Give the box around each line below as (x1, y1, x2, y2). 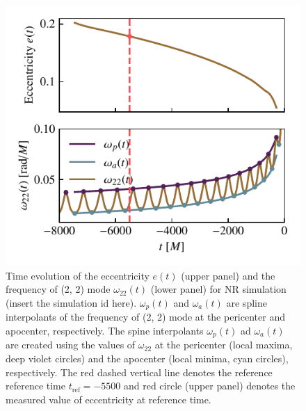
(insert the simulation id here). (6, 295, 137, 309)
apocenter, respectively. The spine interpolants (6, 323, 204, 337)
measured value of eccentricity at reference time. (6, 392, 211, 406)
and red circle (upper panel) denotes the (123, 378, 296, 393)
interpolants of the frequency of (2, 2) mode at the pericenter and (6, 309, 285, 324)
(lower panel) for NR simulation (150, 282, 287, 296)
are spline (226, 295, 267, 309)
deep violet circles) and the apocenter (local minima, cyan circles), (6, 350, 289, 365)
